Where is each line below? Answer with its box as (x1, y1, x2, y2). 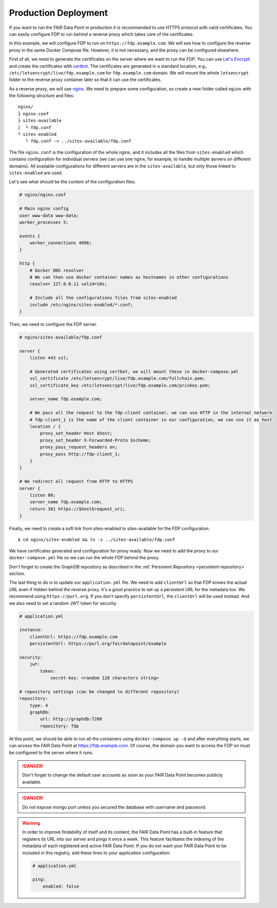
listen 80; (29, 492, 56, 498)
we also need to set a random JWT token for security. (9, 600, 117, 606)
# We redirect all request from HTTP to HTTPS (19, 479, 133, 484)
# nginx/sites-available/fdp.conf (19, 334, 102, 340)
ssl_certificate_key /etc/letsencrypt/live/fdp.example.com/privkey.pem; (29, 383, 210, 388)
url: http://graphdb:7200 (40, 716, 102, 722)
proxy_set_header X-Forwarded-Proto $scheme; (40, 437, 151, 443)
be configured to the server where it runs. (9, 750, 93, 755)
